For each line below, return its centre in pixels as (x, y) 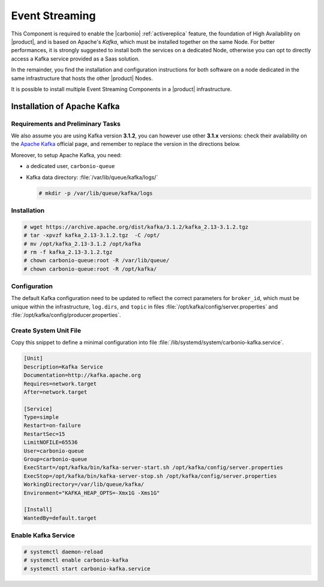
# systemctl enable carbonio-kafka (76, 560)
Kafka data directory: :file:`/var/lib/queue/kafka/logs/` (92, 177)
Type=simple (41, 417)
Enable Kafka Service (43, 535)
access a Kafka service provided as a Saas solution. (76, 59)
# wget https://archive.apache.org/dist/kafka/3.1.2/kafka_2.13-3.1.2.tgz (136, 227)
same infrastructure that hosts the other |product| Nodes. (82, 78)
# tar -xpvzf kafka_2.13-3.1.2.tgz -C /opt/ (92, 235)
